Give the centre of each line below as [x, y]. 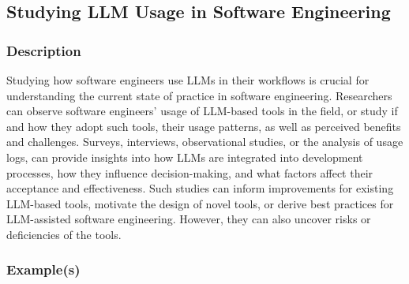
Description [44, 50]
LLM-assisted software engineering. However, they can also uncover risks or [189, 219]
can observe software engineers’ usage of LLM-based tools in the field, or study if [202, 111]
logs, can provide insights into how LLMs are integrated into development [185, 157]
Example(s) [43, 269]
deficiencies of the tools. [64, 234]
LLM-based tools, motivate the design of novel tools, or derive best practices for [200, 203]
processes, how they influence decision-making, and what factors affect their [190, 172]
